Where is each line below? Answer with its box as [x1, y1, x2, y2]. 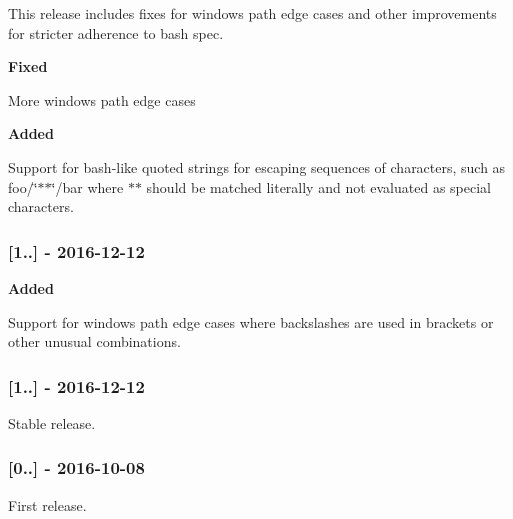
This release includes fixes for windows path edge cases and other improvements [8, 3, 497, 23]
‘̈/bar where [51, 176, 124, 197]
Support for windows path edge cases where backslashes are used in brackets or [8, 311, 494, 332]
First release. [8, 494, 87, 515]
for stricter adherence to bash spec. [8, 22, 224, 43]
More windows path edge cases [8, 89, 196, 110]
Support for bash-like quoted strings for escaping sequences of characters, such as [8, 156, 506, 177]
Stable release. [8, 412, 96, 433]
